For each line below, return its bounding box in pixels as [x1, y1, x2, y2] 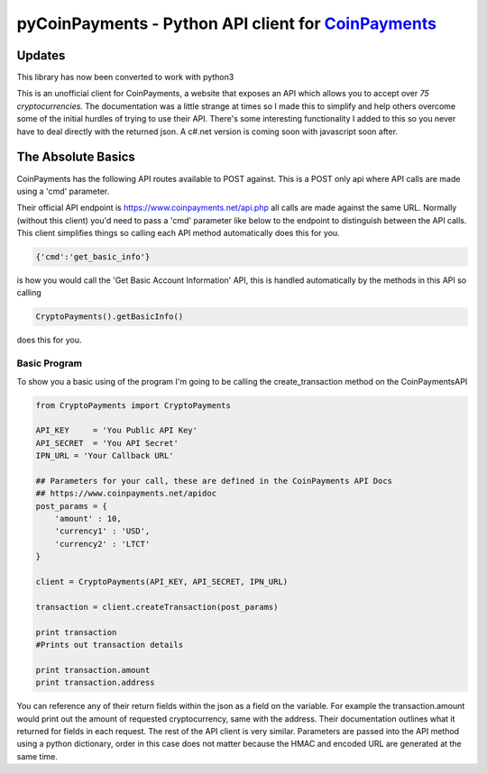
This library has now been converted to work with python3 [16, 72, 234, 83]
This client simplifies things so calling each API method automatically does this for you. [16, 228, 340, 239]
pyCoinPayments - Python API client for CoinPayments [16, 14, 437, 33]
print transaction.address [35, 678, 155, 688]
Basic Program [16, 357, 83, 369]
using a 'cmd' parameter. [16, 186, 110, 196]
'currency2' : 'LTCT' [54, 539, 151, 549]
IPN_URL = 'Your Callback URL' [35, 450, 175, 461]
